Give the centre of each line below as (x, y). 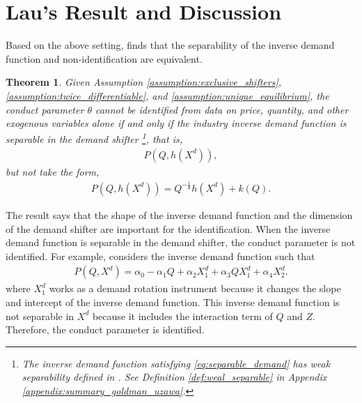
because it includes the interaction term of (182, 315)
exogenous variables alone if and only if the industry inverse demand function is (176, 123)
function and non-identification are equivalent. (104, 58)
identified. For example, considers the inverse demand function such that (160, 256)
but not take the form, (53, 171)
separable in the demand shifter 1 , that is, (94, 138)
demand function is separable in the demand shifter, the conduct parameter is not (181, 242)
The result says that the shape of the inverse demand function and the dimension (179, 214)
